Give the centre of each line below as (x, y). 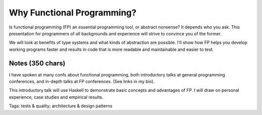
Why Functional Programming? (73, 13)
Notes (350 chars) (37, 63)
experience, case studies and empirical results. (56, 97)
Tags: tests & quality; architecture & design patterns (61, 106)
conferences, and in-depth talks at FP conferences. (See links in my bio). (82, 82)
